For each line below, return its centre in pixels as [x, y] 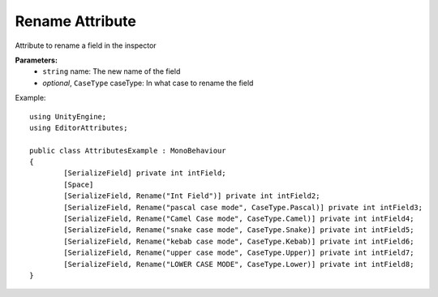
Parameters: [36, 60]
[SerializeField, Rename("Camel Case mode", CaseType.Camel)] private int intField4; [239, 219]
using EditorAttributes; [79, 127]
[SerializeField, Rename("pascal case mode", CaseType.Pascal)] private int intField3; [243, 207]
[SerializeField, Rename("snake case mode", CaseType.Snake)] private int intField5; [239, 230]
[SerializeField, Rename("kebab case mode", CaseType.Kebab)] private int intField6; [239, 241]
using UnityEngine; [68, 116]
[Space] [79, 184]
